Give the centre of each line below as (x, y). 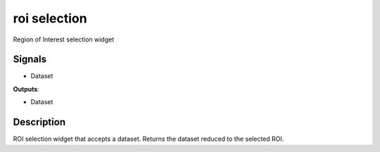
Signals (30, 59)
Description (39, 122)
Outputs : (26, 89)
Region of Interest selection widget (64, 39)
